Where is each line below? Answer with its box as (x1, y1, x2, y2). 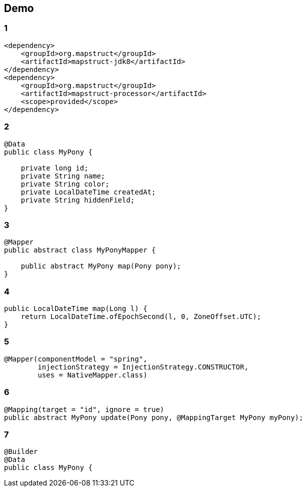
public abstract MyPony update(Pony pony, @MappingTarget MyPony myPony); (4, 413, 303, 421)
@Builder (4, 447, 38, 456)
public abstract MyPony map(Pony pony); (20, 262, 181, 270)
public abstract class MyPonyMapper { (4, 246, 156, 254)
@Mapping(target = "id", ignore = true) (4, 405, 164, 413)
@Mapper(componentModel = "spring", (4, 354, 147, 363)
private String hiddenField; (20, 195, 135, 204)
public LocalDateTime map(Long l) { (4, 304, 147, 313)
